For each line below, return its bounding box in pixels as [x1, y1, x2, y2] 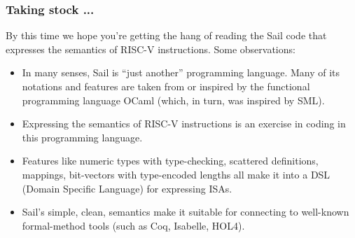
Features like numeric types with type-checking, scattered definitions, [22, 153, 319, 168]
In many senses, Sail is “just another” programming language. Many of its [22, 65, 340, 80]
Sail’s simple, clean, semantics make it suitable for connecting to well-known [22, 204, 349, 219]
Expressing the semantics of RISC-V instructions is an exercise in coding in [22, 116, 346, 131]
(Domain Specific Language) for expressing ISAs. [22, 181, 232, 195]
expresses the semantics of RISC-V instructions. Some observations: [6, 41, 295, 56]
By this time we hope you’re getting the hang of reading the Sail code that [6, 28, 327, 43]
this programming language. [22, 129, 143, 144]
